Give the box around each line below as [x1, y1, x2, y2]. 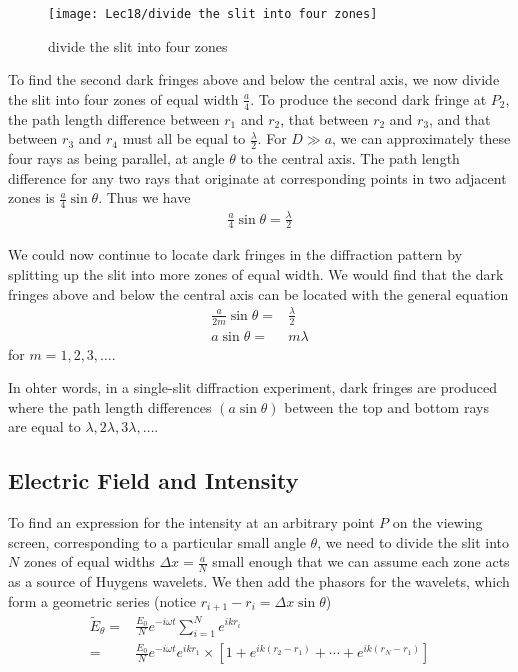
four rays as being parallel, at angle [8, 148, 225, 169]
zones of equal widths [23, 551, 155, 572]
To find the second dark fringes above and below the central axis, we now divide [8, 69, 500, 90]
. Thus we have [98, 187, 191, 208]
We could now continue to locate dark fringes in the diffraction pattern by [8, 244, 463, 265]
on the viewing [392, 512, 483, 533]
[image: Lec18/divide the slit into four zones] [48, 7, 378, 21]
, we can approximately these [332, 128, 511, 149]
